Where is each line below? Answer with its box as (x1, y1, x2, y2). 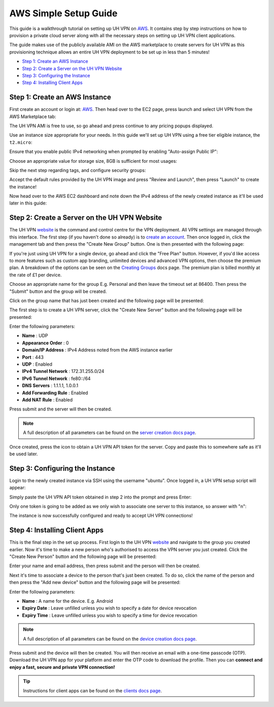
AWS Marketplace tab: (9, 113, 56, 120)
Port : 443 (22, 354, 44, 360)
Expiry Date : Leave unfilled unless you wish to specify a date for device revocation (22, 605, 197, 611)
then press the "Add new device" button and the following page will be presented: (9, 579, 181, 585)
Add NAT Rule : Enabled (22, 397, 73, 403)
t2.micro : (9, 139, 32, 145)
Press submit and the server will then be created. (9, 406, 112, 412)
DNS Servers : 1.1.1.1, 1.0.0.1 (22, 382, 79, 389)
